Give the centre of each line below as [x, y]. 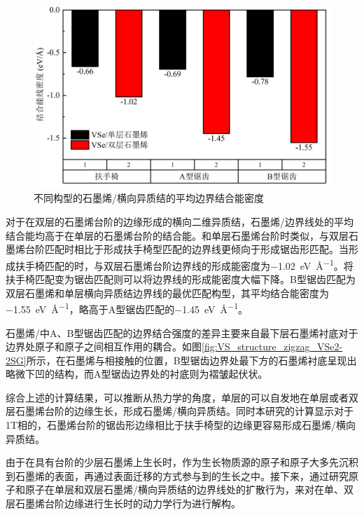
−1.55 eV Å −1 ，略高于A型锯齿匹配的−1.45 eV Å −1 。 [127, 308]
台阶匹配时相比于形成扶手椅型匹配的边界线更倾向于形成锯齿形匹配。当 [187, 249]
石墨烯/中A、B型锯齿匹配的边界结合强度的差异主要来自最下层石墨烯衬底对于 [182, 332]
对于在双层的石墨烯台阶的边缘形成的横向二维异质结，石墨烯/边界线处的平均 [180, 222]
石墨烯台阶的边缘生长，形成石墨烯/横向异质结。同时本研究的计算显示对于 [184, 411]
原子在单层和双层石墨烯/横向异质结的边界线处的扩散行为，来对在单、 [184, 489]
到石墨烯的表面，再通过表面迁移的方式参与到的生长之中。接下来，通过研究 [177, 475]
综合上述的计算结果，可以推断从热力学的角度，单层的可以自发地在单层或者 [177, 397]
